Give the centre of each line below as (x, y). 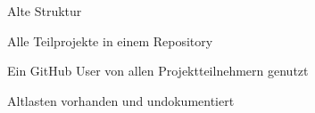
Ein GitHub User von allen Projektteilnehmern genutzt (158, 71)
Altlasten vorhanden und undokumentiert (121, 100)
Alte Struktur (45, 11)
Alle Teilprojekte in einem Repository (110, 40)
